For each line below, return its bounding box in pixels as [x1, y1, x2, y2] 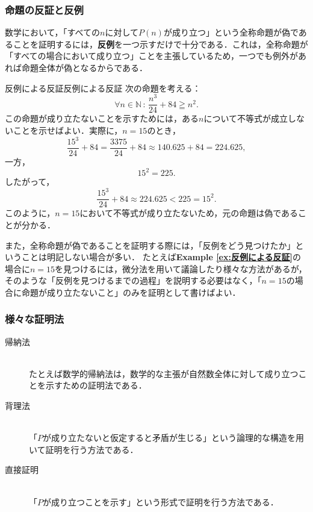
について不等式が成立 [203, 112, 288, 125]
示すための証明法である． [45, 379, 147, 392]
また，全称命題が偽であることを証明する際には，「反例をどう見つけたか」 [5, 239, 296, 251]
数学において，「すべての [5, 26, 101, 39]
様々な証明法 [5, 311, 64, 326]
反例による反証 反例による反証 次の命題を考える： [5, 81, 201, 94]
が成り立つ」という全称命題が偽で [163, 26, 299, 39]
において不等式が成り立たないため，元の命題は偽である [79, 207, 299, 219]
